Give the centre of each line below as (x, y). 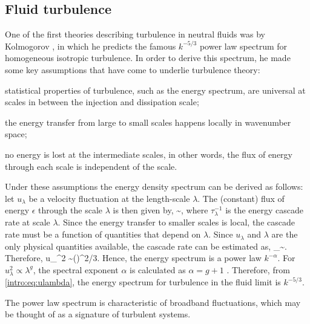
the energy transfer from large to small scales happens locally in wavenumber (148, 122)
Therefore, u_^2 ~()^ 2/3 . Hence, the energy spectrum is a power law (133, 258)
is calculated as (158, 269)
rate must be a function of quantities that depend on (103, 234)
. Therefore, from (258, 269)
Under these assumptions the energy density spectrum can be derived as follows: (154, 186)
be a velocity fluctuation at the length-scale (109, 198)
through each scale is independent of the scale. (91, 166)
